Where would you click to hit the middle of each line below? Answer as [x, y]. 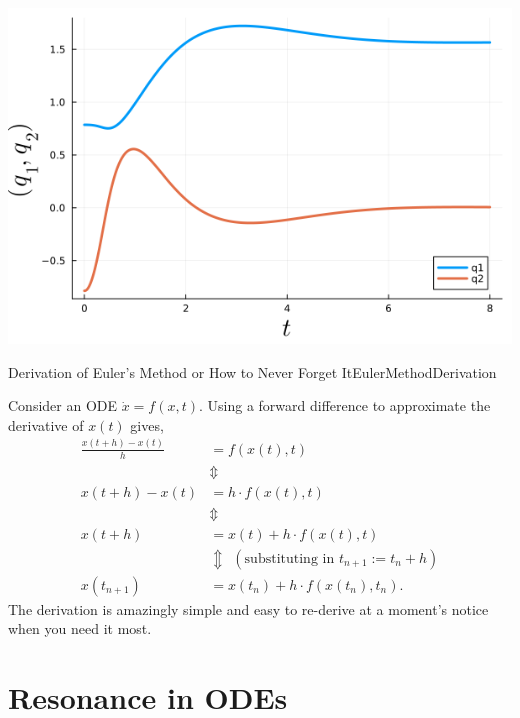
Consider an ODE [63, 405]
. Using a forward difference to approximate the [345, 405]
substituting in [289, 558]
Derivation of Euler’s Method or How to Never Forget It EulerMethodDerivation [252, 371]
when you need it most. [80, 628]
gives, [147, 424]
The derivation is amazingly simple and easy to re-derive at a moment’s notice [248, 608]
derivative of [46, 424]
